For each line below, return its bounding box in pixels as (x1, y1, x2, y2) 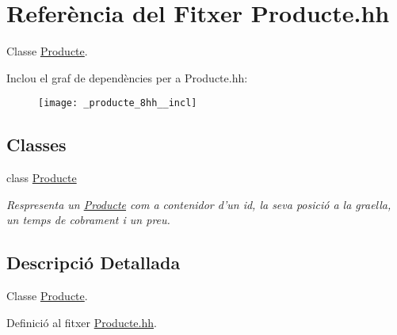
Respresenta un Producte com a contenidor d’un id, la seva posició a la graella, (6, 196, 391, 212)
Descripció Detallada (6, 250, 181, 275)
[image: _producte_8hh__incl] (38, 97, 197, 109)
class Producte (6, 169, 77, 186)
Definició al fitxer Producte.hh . (6, 314, 157, 330)
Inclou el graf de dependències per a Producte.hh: (6, 69, 248, 86)
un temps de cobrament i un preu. (6, 211, 170, 228)
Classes (6, 132, 67, 157)
